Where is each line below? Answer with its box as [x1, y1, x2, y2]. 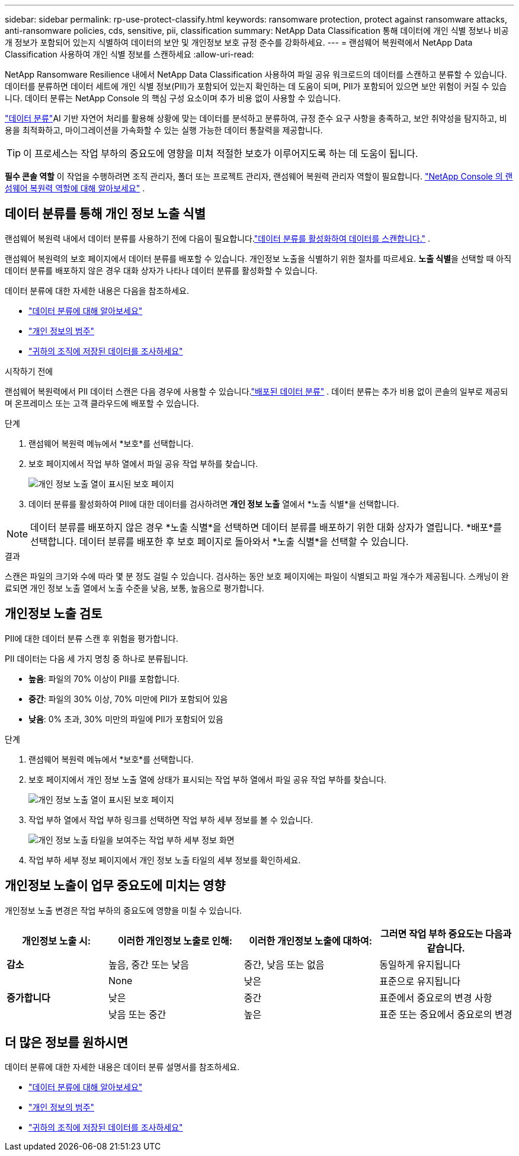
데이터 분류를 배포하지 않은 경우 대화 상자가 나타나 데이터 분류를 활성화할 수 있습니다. [5, 265, 318, 276]
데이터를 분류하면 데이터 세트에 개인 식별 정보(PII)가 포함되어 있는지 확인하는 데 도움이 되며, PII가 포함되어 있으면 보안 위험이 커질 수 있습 [5, 81, 507, 91]
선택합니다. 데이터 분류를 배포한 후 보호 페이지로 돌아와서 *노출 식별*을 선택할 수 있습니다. [30, 535, 409, 547]
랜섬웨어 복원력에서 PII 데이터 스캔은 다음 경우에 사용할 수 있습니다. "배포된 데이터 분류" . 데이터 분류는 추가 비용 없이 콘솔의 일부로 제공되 [5, 386, 508, 396]
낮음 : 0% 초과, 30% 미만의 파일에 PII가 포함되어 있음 [28, 713, 223, 724]
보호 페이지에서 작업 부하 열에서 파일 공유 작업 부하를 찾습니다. [28, 458, 258, 469]
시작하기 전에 [5, 366, 53, 376]
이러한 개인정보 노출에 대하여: [248, 934, 373, 947]
